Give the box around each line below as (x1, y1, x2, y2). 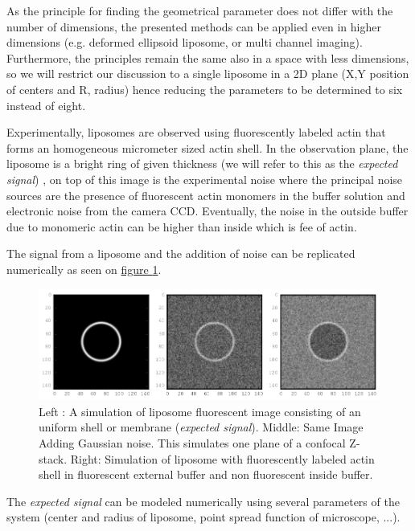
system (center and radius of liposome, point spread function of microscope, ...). (6, 509, 401, 525)
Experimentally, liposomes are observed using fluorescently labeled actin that (6, 124, 386, 141)
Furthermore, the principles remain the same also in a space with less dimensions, (6, 49, 409, 66)
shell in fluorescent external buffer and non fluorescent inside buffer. (39, 466, 373, 483)
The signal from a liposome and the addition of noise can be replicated (6, 245, 355, 262)
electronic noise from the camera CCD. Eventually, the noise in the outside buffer (6, 202, 409, 219)
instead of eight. (6, 96, 86, 113)
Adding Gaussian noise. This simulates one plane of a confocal (39, 434, 346, 451)
